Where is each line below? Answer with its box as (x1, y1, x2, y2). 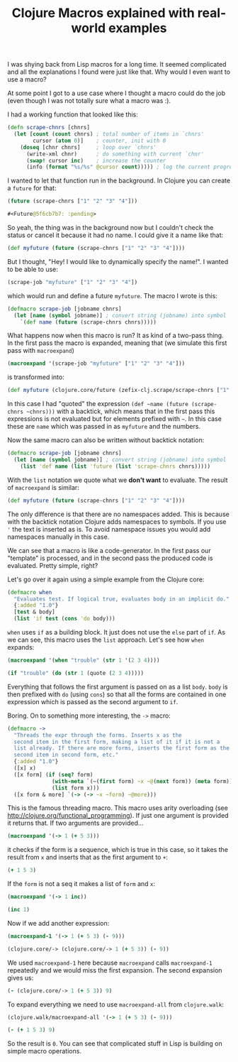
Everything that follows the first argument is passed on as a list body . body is (7, 682, 228, 691)
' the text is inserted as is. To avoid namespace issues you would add (7, 525, 211, 533)
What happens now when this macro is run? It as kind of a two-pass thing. (7, 332, 225, 340)
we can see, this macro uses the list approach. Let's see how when (7, 635, 204, 644)
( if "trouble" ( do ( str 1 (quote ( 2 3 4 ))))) (7, 669, 144, 677)
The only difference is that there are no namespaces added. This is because (7, 510, 230, 518)
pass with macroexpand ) (7, 346, 74, 355)
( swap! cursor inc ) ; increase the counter (25, 157, 166, 164)
